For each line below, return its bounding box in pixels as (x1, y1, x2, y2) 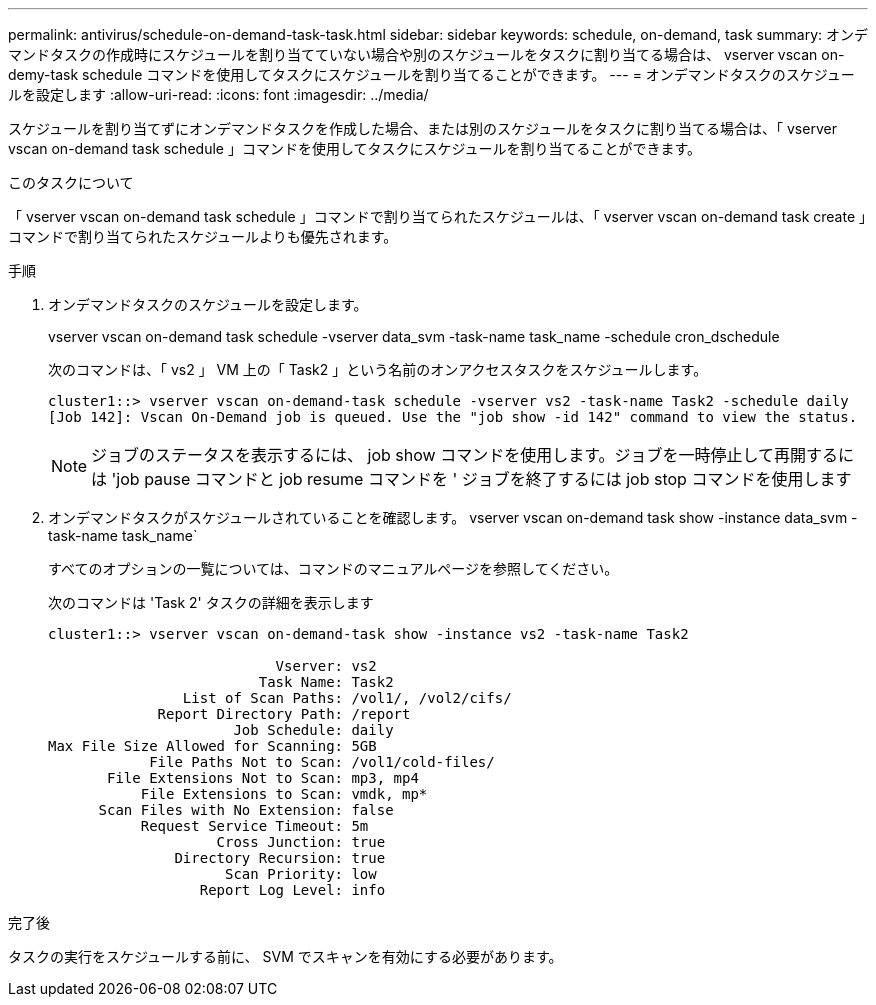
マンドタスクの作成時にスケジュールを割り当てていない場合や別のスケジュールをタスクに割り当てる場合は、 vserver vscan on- (8, 46, 845, 63)
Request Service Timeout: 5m (140, 818, 369, 834)
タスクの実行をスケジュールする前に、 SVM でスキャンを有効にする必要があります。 (8, 948, 563, 965)
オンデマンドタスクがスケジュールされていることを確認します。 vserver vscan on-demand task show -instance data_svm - (48, 509, 858, 526)
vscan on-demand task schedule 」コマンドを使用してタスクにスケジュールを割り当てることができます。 (8, 140, 702, 157)
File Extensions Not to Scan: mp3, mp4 (107, 770, 419, 786)
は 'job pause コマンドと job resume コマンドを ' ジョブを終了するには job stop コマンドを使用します (91, 469, 852, 489)
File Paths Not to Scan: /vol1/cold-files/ (149, 754, 495, 770)
